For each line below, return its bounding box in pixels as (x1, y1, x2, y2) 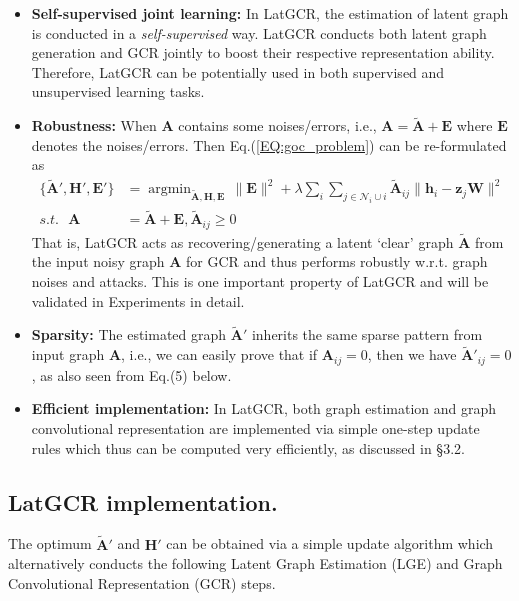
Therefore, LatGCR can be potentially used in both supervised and (31, 61, 445, 82)
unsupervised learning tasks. (31, 81, 205, 102)
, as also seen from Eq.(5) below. (31, 364, 232, 385)
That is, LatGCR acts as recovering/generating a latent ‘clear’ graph (31, 231, 454, 252)
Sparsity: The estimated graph (31, 324, 227, 345)
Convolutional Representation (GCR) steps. (8, 572, 276, 593)
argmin (148, 182, 191, 197)
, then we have (367, 344, 457, 365)
